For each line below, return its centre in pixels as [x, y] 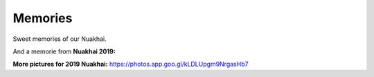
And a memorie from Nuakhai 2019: [64, 51]
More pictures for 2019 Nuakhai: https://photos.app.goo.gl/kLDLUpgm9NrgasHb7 [131, 64]
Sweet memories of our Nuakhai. [60, 39]
